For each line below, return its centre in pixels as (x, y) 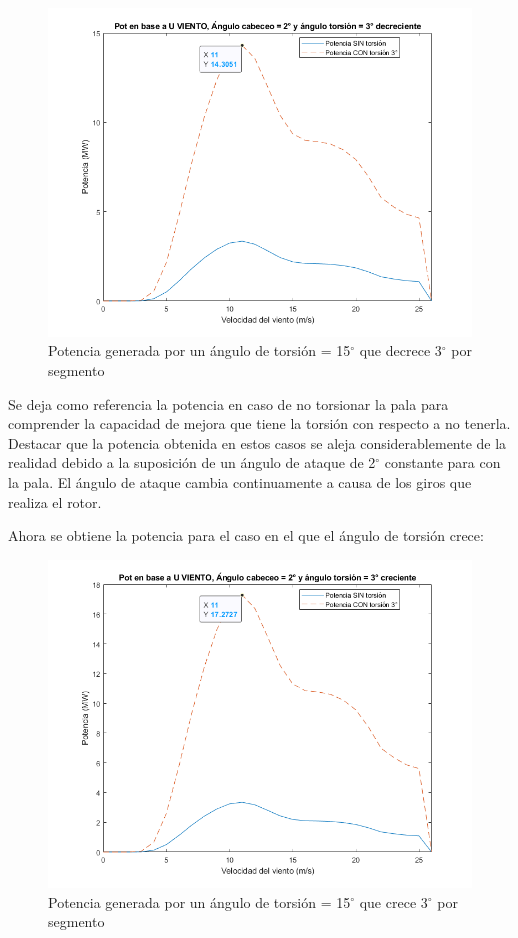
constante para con (442, 462)
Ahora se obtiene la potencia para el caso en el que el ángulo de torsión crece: (246, 535)
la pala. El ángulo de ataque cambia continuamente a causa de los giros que (240, 481)
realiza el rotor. (55, 501)
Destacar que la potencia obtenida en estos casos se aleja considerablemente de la (257, 442)
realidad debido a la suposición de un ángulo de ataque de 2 (192, 462)
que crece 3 (393, 901)
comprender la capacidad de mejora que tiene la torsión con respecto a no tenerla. (259, 423)
